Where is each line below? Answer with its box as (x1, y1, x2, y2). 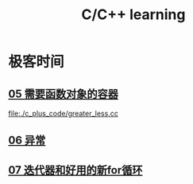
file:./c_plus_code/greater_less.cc (8, 109, 119, 118)
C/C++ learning (81, 6, 186, 24)
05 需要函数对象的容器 (8, 87, 119, 100)
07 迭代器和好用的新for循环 (8, 163, 143, 177)
